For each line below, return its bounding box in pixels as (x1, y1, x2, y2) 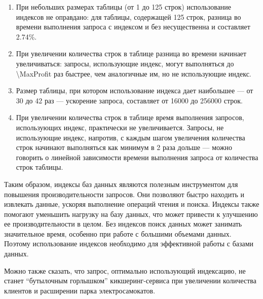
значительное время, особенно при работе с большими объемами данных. (4, 228, 232, 239)
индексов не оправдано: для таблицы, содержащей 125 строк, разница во (16, 11, 241, 22)
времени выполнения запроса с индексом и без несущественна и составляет (16, 21, 250, 32)
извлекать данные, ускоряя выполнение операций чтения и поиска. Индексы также (4, 199, 259, 209)
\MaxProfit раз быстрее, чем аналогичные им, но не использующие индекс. (16, 68, 251, 79)
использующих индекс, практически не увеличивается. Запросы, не (16, 122, 224, 132)
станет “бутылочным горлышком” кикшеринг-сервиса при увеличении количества (4, 275, 257, 286)
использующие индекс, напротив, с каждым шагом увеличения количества (16, 132, 245, 142)
